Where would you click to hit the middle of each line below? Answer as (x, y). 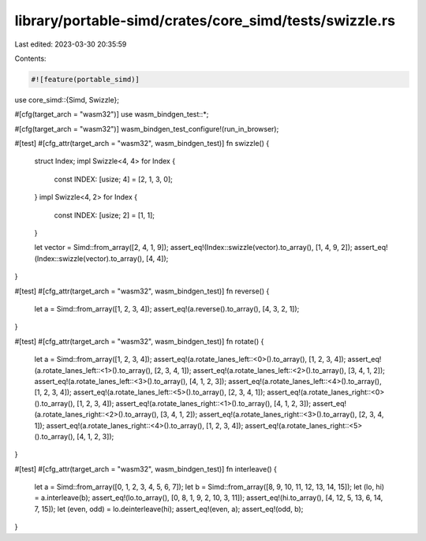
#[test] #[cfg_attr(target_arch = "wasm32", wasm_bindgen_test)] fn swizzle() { (142, 144)
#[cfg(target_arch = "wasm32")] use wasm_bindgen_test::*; (112, 114)
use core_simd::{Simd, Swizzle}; (67, 99)
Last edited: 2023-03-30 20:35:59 (71, 44)
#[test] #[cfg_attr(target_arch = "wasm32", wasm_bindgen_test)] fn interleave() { (146, 468)
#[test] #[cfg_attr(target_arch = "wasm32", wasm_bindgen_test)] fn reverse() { (142, 291)
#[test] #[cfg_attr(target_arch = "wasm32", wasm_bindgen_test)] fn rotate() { (139, 341)
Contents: (30, 58)
